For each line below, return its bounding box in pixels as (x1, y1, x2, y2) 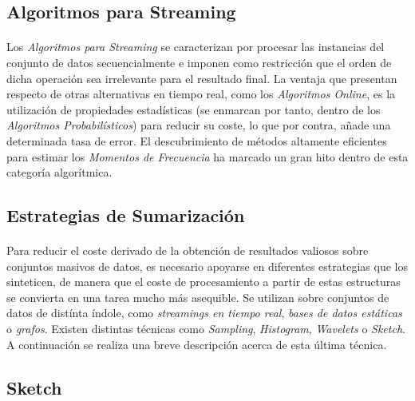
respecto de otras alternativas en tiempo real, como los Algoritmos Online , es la (6, 85, 396, 102)
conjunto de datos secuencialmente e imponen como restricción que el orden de (6, 54, 392, 70)
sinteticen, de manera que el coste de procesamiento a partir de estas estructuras (6, 273, 401, 290)
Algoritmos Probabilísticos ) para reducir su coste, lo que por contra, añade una (6, 117, 391, 133)
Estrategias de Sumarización (6, 203, 245, 228)
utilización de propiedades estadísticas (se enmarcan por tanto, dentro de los (6, 101, 381, 117)
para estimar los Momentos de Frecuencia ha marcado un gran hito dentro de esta (6, 148, 409, 165)
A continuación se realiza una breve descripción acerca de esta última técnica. (6, 335, 387, 352)
